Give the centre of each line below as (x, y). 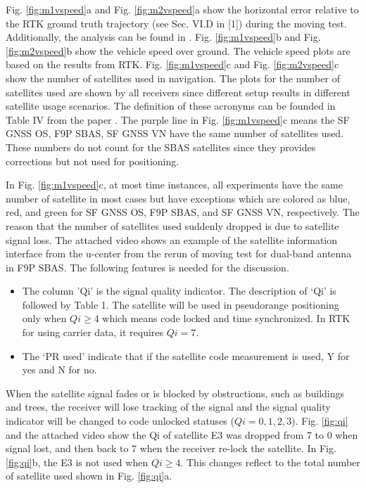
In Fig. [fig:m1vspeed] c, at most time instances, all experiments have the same (174, 185)
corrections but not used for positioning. (93, 161)
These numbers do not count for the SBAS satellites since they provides (161, 147)
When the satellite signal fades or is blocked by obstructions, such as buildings (175, 393)
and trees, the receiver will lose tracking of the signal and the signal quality (168, 407)
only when (44, 318)
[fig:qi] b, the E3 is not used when (77, 462)
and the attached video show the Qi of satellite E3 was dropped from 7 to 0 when (182, 434)
